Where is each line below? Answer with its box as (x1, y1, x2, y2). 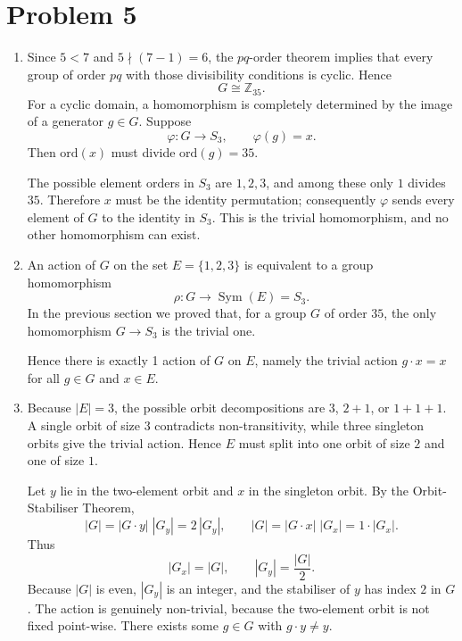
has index (364, 579, 417, 597)
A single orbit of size (27, 416, 140, 435)
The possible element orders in (27, 172, 194, 191)
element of (27, 207, 84, 226)
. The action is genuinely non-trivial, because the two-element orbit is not (27, 598, 430, 617)
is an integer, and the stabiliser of (166, 579, 351, 597)
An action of (27, 254, 96, 273)
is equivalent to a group (243, 254, 374, 273)
